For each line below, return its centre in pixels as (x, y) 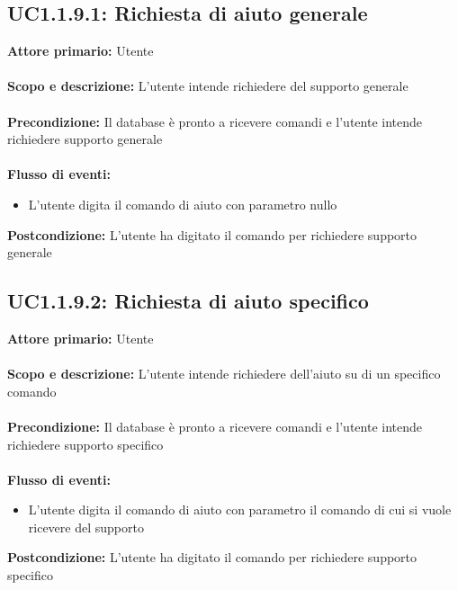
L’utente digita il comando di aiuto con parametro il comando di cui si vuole (240, 510)
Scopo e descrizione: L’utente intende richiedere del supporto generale (208, 86)
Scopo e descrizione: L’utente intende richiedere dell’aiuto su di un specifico (224, 374)
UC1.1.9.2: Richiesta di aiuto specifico (188, 301)
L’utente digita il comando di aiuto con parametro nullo (183, 204)
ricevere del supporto (86, 527)
